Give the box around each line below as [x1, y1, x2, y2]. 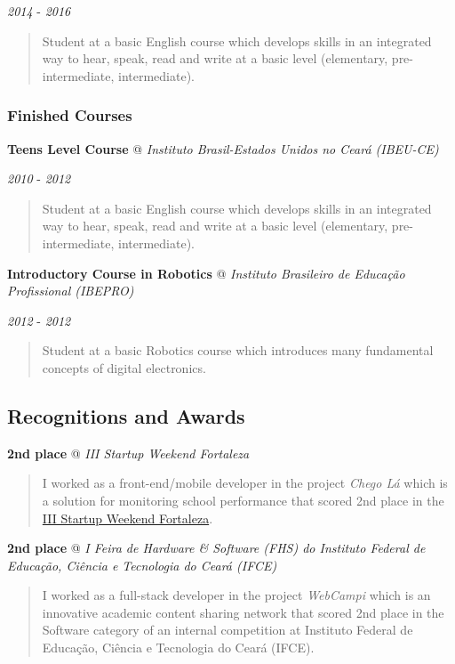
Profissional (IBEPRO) [7, 281, 134, 300]
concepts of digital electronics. [42, 358, 206, 377]
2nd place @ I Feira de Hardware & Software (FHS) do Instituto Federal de [7, 538, 426, 557]
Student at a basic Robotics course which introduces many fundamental [42, 341, 434, 360]
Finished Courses [7, 104, 132, 126]
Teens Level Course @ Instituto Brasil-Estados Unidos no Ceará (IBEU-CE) [7, 139, 439, 158]
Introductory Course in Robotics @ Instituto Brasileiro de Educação [7, 263, 405, 282]
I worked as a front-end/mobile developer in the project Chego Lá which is [42, 474, 448, 492]
